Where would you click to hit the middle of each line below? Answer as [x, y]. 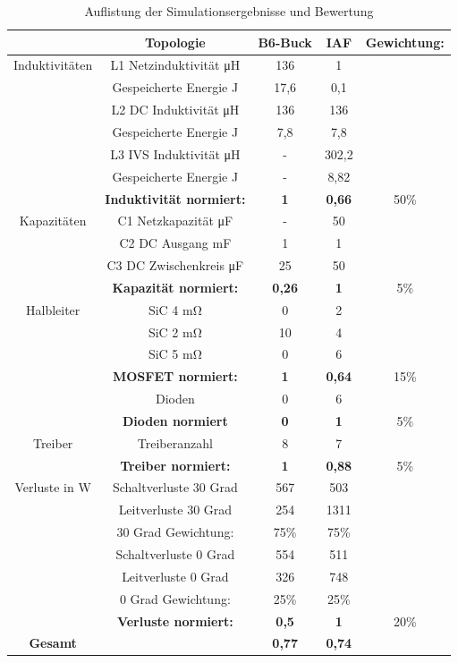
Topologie [175, 42]
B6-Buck [285, 42]
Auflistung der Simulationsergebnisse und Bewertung [229, 11]
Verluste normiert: [175, 620]
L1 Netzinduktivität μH [175, 65]
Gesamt [53, 643]
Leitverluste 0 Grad [175, 576]
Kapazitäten [53, 221]
